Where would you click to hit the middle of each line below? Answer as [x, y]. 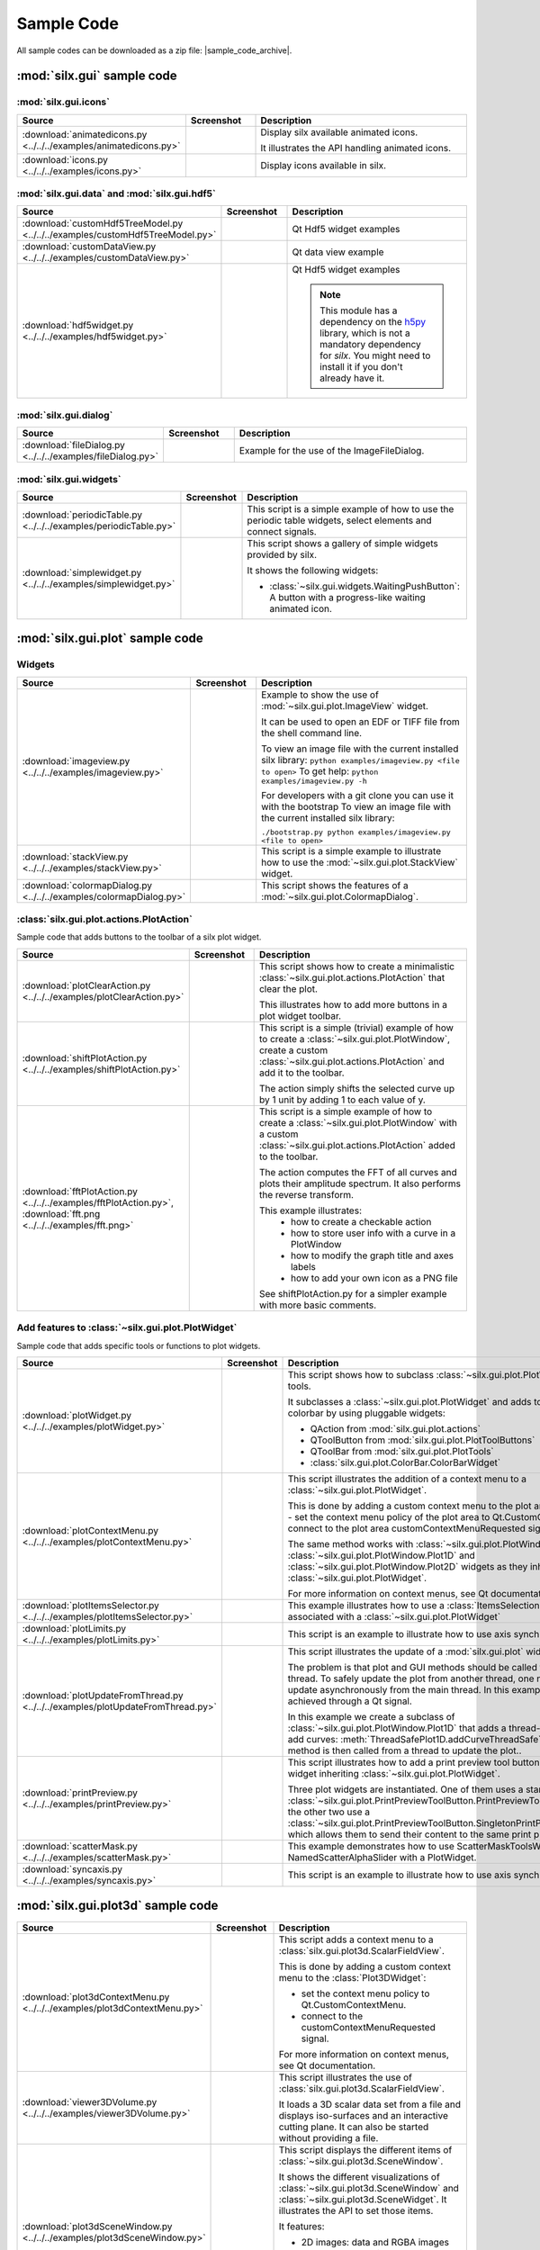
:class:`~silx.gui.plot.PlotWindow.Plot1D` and [382, 1555]
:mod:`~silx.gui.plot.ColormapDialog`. [340, 896]
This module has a [359, 310]
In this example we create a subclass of [371, 1717]
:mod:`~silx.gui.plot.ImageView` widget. [345, 706]
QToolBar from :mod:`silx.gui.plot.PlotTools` [402, 1451]
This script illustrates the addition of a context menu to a [407, 1479]
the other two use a [329, 1812]
